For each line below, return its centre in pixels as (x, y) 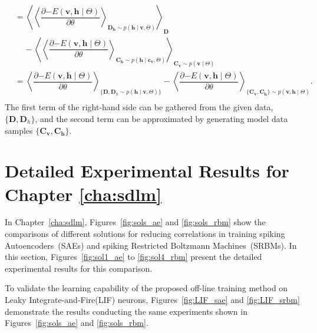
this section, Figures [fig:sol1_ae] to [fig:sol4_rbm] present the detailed (133, 257)
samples (19, 130)
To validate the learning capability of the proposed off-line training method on (146, 288)
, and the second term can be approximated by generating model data (161, 118)
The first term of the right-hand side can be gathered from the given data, (139, 107)
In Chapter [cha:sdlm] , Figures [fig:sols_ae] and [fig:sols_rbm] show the (135, 222)
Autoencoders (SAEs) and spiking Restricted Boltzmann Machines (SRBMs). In (151, 245)
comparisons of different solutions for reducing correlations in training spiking (145, 234)
